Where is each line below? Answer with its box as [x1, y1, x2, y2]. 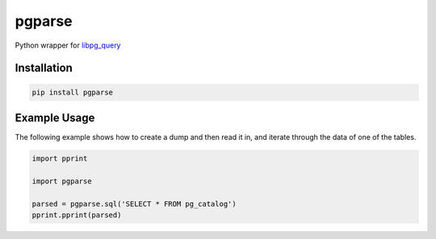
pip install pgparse [31, 87, 113, 97]
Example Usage [15, 111, 95, 124]
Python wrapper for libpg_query [15, 40, 121, 50]
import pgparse [31, 176, 92, 186]
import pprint [31, 154, 88, 163]
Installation [15, 61, 73, 75]
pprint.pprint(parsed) [31, 210, 122, 220]
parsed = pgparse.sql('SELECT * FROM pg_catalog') [31, 199, 237, 208]
